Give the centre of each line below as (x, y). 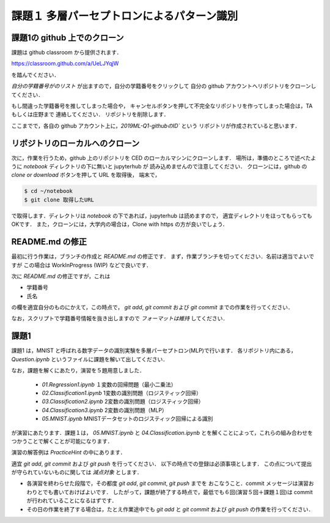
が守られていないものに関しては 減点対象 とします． (77, 472)
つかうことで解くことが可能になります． (62, 441)
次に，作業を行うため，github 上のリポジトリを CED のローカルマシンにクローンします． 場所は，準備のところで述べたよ (164, 158)
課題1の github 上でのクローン (68, 38)
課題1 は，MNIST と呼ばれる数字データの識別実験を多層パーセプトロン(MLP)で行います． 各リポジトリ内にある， (154, 351)
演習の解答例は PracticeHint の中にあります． (68, 453)
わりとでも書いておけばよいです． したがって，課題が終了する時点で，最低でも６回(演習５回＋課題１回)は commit (170, 492)
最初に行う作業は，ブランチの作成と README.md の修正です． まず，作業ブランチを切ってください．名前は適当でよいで (163, 257)
